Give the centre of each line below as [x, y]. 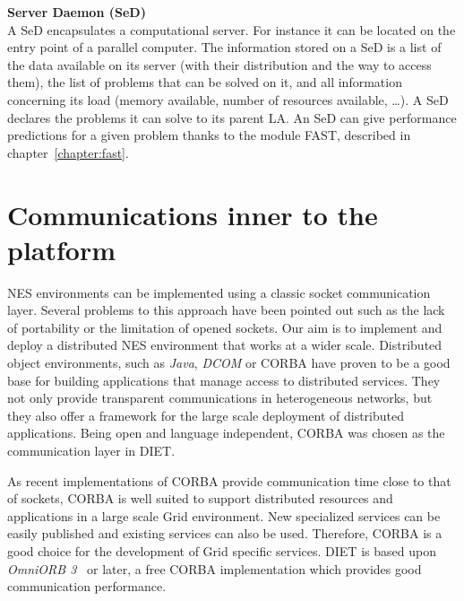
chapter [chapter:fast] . [68, 152]
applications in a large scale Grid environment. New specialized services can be [224, 515]
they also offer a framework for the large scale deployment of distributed [206, 415]
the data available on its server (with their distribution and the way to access [219, 64]
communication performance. [87, 586]
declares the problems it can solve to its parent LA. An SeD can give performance [232, 117]
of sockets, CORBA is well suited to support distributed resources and [200, 498]
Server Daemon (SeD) [77, 12]
